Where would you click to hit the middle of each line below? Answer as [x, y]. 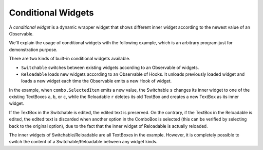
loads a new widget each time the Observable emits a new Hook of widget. [96, 81]
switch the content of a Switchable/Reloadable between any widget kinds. [83, 142]
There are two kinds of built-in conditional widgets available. [70, 59]
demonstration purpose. [33, 50]
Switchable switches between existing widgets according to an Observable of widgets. [110, 67]
